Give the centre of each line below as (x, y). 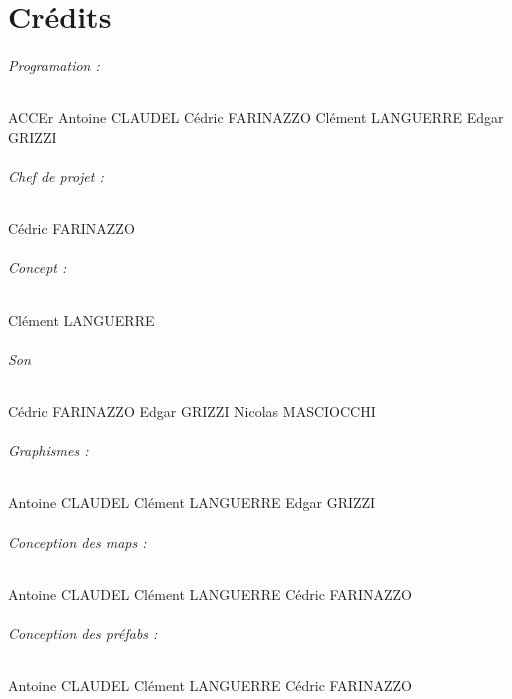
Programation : (54, 64)
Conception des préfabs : (83, 632)
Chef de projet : (56, 175)
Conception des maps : (77, 541)
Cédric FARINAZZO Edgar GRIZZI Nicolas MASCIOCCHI (192, 410)
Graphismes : (48, 450)
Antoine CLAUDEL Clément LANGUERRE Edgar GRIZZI (192, 502)
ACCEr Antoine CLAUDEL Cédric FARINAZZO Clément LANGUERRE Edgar (256, 117)
